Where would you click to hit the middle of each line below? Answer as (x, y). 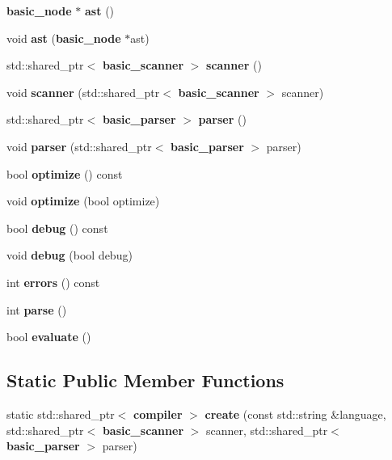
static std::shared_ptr (61, 414)
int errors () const (53, 282)
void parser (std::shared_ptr (79, 146)
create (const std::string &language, (295, 414)
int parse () (37, 309)
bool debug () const (57, 228)
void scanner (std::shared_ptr (83, 92)
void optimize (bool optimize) (83, 201)
